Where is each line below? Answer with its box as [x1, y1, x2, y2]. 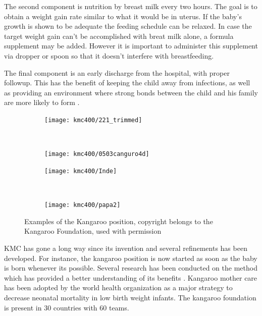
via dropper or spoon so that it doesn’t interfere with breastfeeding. [4, 50, 214, 61]
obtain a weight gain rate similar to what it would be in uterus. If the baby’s [4, 11, 242, 21]
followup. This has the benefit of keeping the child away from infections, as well [4, 77, 250, 88]
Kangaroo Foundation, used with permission [24, 226, 162, 236]
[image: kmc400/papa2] [44, 201, 121, 209]
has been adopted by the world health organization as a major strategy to [4, 282, 233, 293]
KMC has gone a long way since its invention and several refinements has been [4, 242, 247, 253]
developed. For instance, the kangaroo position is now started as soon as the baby [4, 252, 257, 263]
